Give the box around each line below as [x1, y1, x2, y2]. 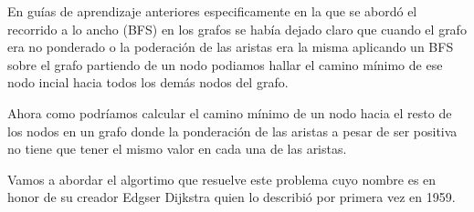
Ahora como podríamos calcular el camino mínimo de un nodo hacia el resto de [7, 103, 452, 122]
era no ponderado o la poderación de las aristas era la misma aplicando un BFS [7, 37, 454, 56]
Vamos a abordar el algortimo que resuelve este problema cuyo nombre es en [7, 169, 437, 188]
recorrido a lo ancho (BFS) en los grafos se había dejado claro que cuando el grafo [7, 19, 467, 38]
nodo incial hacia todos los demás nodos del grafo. [7, 73, 289, 92]
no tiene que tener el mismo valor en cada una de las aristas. [7, 139, 347, 158]
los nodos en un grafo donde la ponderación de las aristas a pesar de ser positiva [7, 121, 458, 140]
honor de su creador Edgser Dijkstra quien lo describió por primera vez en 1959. [7, 187, 456, 207]
